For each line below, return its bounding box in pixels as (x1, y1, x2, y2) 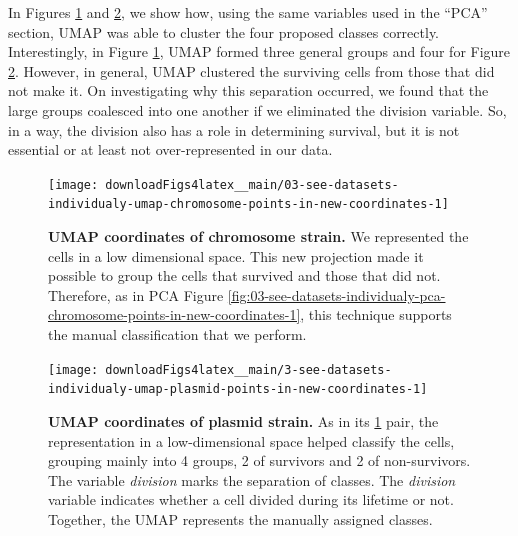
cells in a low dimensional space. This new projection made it (48, 245, 424, 266)
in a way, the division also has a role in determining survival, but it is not (8, 119, 460, 140)
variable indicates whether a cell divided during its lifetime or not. (48, 489, 454, 510)
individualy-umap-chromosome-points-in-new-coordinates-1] (48, 197, 449, 212)
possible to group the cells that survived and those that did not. (48, 265, 441, 286)
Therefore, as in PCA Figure (48, 284, 224, 305)
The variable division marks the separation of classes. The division (48, 469, 456, 490)
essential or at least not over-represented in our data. (8, 139, 333, 160)
